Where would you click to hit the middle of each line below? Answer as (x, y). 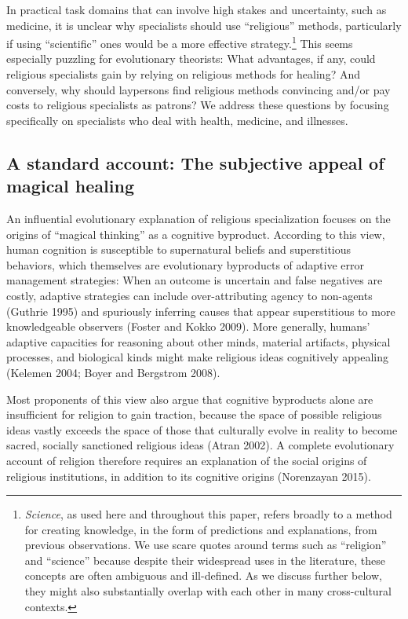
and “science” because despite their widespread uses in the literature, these (205, 560)
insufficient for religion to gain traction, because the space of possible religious (194, 414)
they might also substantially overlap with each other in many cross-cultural (208, 591)
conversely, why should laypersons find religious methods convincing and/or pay (199, 89)
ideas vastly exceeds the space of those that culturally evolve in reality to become (202, 429)
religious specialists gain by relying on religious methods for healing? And (183, 74)
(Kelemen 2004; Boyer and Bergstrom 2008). (113, 372)
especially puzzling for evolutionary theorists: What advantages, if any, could (191, 59)
